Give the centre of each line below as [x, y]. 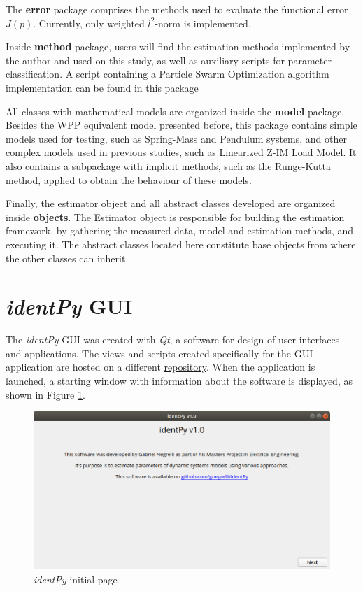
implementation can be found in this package [102, 87]
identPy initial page [76, 579]
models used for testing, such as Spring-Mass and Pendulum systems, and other [176, 138]
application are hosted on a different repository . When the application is [161, 367]
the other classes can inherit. [67, 258]
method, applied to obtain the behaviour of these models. [129, 179]
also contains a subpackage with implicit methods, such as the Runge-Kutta [168, 165]
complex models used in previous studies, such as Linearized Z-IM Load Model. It [181, 152]
